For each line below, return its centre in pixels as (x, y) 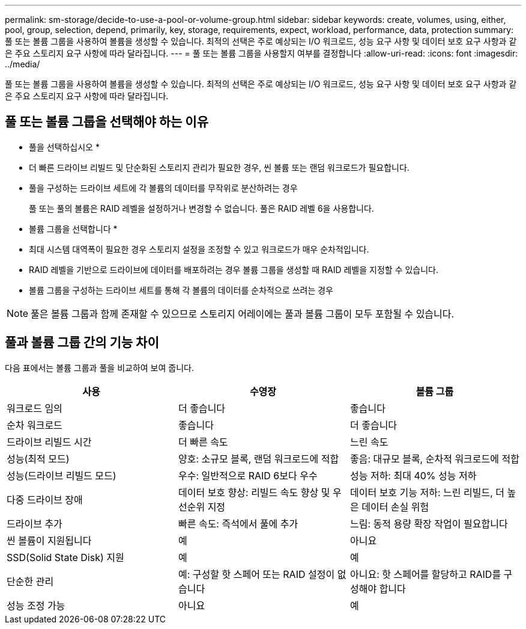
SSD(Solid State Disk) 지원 (65, 557)
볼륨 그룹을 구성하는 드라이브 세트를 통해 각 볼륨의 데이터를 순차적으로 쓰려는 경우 (181, 290)
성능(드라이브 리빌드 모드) (62, 475)
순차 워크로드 (35, 425)
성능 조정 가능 (36, 605)
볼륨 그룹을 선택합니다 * (73, 229)
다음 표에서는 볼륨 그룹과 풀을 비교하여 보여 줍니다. (99, 367)
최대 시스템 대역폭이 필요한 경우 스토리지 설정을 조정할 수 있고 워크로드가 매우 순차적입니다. (199, 249)
